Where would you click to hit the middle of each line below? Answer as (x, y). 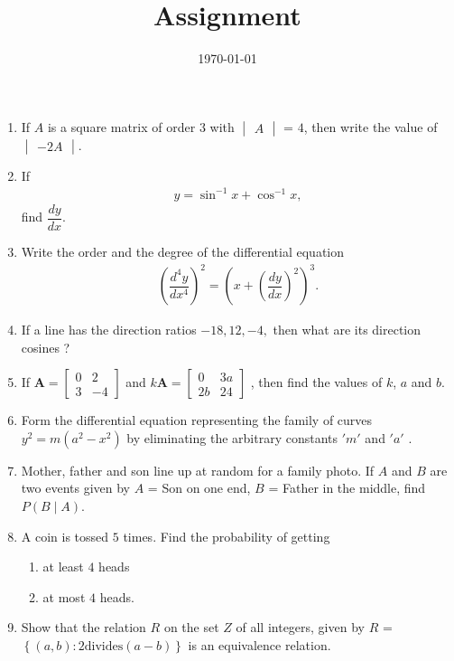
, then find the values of (316, 382)
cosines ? (46, 347)
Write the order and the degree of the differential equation (183, 251)
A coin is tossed (65, 536)
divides (104, 646)
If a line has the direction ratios (109, 330)
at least (63, 567)
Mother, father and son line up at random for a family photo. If (198, 470)
